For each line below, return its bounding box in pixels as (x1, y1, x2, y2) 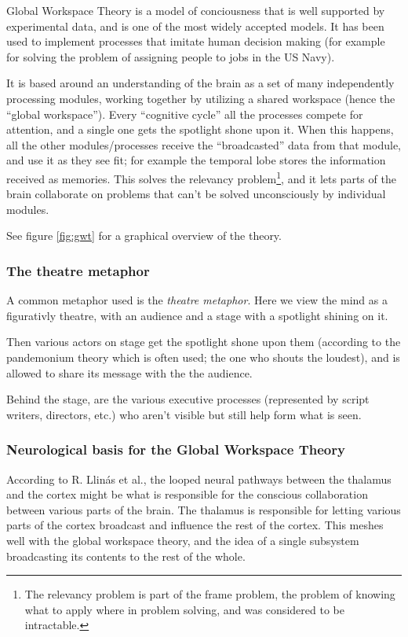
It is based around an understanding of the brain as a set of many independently (6, 75, 395, 91)
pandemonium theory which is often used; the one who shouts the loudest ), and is (6, 348, 400, 365)
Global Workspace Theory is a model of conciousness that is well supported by (6, 2, 385, 18)
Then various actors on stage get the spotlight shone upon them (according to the (6, 333, 401, 350)
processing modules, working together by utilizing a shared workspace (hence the (6, 90, 395, 106)
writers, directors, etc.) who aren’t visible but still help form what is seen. (6, 406, 362, 422)
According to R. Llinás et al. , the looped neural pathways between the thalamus (6, 470, 392, 487)
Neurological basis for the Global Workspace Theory (6, 440, 345, 459)
